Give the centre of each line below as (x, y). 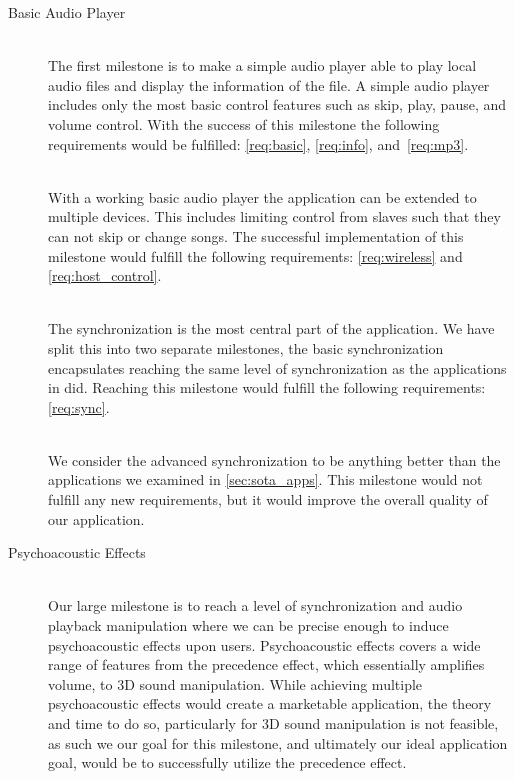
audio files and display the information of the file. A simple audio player (269, 84)
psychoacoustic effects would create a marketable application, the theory (270, 703)
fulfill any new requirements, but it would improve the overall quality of (268, 499)
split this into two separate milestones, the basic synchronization (246, 347)
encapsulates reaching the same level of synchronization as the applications (277, 367)
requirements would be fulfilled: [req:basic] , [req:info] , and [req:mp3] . (258, 143)
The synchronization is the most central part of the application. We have (271, 328)
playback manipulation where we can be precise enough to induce (248, 625)
